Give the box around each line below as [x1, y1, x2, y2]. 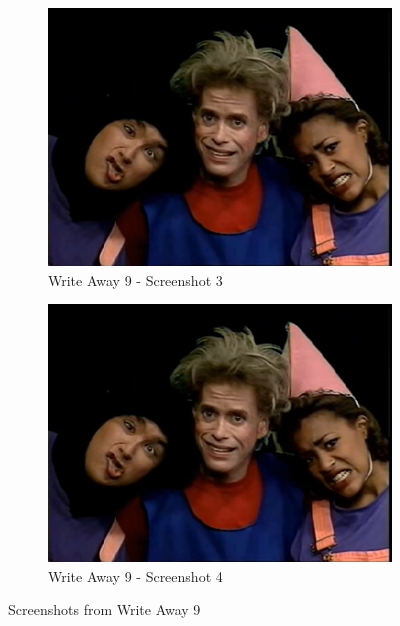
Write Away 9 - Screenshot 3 [48, 269, 223, 290]
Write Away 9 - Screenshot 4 [48, 565, 223, 586]
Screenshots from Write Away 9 [8, 599, 201, 620]
